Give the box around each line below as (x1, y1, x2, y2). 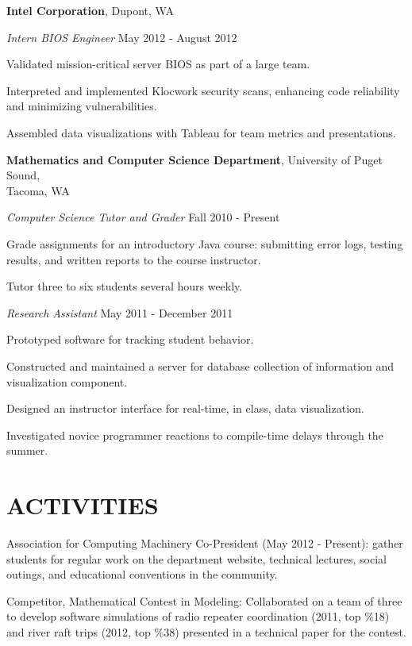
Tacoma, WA (6, 182, 70, 198)
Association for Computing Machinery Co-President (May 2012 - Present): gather (6, 535, 403, 551)
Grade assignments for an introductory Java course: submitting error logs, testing (6, 235, 403, 252)
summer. (6, 442, 48, 459)
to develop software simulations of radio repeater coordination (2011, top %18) (6, 608, 390, 625)
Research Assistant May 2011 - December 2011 (6, 304, 233, 321)
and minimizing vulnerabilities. (6, 98, 157, 114)
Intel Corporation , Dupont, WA (6, 2, 174, 18)
